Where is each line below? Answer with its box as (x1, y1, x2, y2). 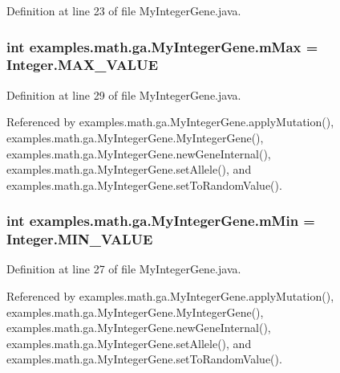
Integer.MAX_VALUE (6, 55, 159, 75)
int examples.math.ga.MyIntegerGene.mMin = (6, 211, 315, 231)
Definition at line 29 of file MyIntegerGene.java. (6, 86, 241, 103)
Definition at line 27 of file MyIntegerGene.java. (6, 260, 241, 277)
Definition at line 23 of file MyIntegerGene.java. (6, 2, 241, 18)
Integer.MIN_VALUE (6, 229, 153, 249)
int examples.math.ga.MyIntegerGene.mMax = (6, 36, 318, 56)
